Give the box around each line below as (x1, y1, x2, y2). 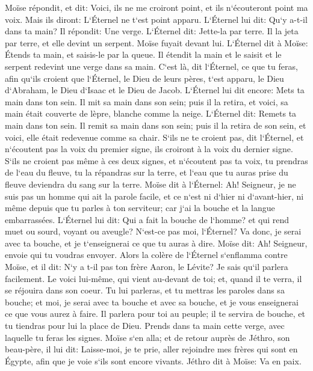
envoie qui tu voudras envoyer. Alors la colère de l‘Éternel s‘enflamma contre (5, 248, 288, 261)
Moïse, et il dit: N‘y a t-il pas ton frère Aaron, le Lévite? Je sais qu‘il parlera (5, 260, 288, 273)
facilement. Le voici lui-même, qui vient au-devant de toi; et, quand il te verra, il (5, 272, 302, 284)
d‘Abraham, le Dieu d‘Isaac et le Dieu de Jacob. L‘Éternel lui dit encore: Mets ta (5, 84, 305, 96)
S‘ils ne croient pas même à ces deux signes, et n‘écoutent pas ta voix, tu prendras (5, 154, 308, 167)
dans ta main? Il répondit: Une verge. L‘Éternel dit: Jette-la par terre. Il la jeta (5, 25, 299, 37)
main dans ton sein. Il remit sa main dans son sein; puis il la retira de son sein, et (5, 118, 306, 131)
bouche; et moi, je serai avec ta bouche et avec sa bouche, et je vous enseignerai (5, 295, 299, 308)
